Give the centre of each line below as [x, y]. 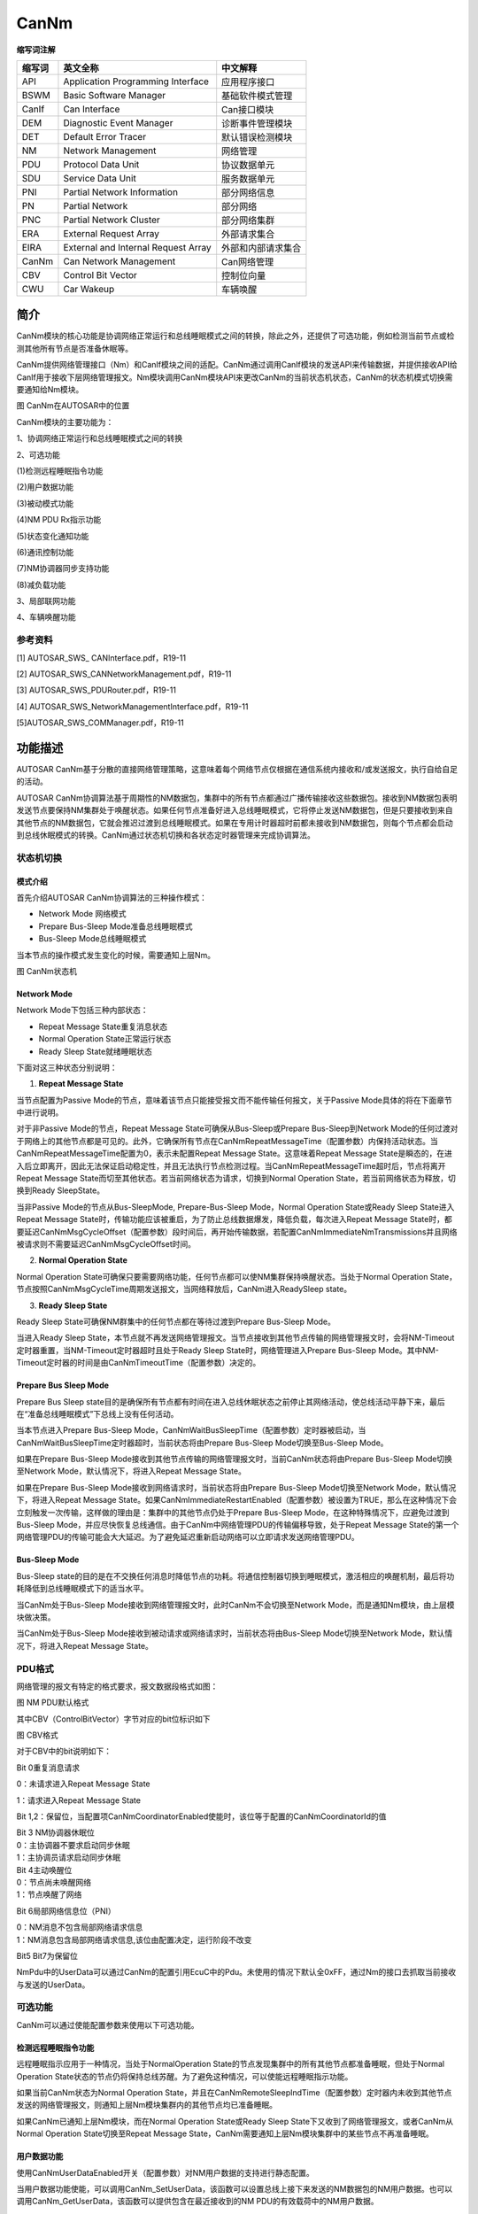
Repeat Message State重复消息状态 [103, 1026]
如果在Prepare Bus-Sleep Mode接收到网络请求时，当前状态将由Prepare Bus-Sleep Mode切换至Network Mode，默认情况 [236, 1487]
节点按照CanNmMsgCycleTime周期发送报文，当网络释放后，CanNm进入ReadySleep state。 [184, 1289]
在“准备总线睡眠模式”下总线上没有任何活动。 [97, 1413]
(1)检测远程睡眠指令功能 [60, 470]
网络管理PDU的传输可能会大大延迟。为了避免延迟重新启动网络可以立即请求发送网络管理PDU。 [188, 1537]
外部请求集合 [248, 234]
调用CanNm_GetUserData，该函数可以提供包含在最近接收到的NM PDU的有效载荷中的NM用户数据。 [197, 2202]
